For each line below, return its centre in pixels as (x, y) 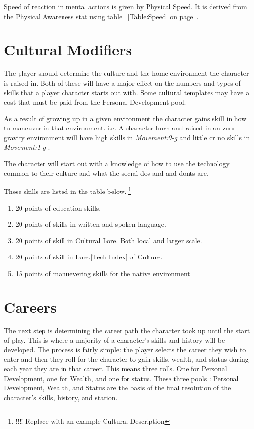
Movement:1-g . (27, 147)
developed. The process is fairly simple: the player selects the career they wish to (125, 349)
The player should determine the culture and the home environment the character (127, 73)
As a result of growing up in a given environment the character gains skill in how (125, 118)
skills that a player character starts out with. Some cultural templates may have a (127, 92)
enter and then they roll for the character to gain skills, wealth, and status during (126, 359)
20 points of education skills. (58, 207)
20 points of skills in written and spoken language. (91, 224)
